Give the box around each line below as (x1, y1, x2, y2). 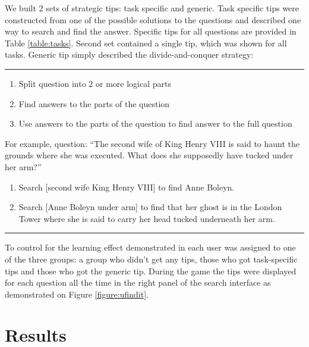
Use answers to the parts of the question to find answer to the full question (18, 117, 292, 130)
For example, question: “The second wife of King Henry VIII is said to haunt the (5, 137, 300, 149)
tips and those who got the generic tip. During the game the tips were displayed (5, 264, 297, 277)
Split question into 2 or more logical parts (18, 77, 171, 89)
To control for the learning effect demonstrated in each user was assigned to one (5, 241, 296, 254)
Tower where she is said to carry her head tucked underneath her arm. (18, 212, 275, 224)
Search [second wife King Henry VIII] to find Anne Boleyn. (18, 180, 235, 193)
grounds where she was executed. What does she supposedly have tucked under (5, 149, 294, 161)
